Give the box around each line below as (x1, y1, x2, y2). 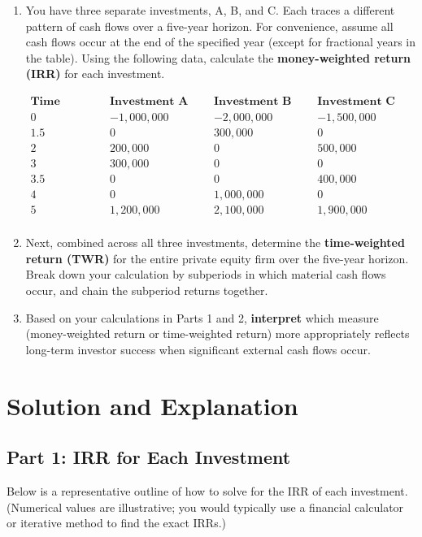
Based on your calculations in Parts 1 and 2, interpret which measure (25, 309, 379, 326)
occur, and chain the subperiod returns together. (25, 282, 268, 299)
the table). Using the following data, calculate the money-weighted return (25, 49, 411, 66)
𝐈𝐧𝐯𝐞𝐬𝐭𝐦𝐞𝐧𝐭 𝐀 (110, 95, 189, 107)
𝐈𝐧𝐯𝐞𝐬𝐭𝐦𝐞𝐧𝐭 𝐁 (213, 95, 292, 107)
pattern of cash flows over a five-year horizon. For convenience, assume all (25, 17, 394, 34)
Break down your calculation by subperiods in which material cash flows (25, 266, 386, 283)
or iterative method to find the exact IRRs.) (7, 514, 227, 531)
